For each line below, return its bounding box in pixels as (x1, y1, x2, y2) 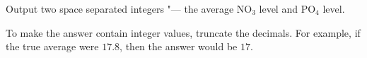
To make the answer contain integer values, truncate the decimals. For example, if (6, 25, 361, 40)
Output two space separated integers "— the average (6, 1, 234, 16)
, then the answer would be (120, 39, 238, 54)
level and (259, 1, 298, 16)
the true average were (6, 39, 99, 54)
